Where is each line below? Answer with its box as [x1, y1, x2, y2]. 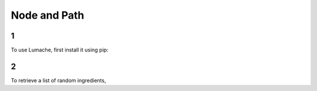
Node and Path [11, 9, 85, 22]
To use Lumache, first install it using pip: [11, 47, 109, 54]
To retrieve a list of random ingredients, [11, 76, 106, 84]
